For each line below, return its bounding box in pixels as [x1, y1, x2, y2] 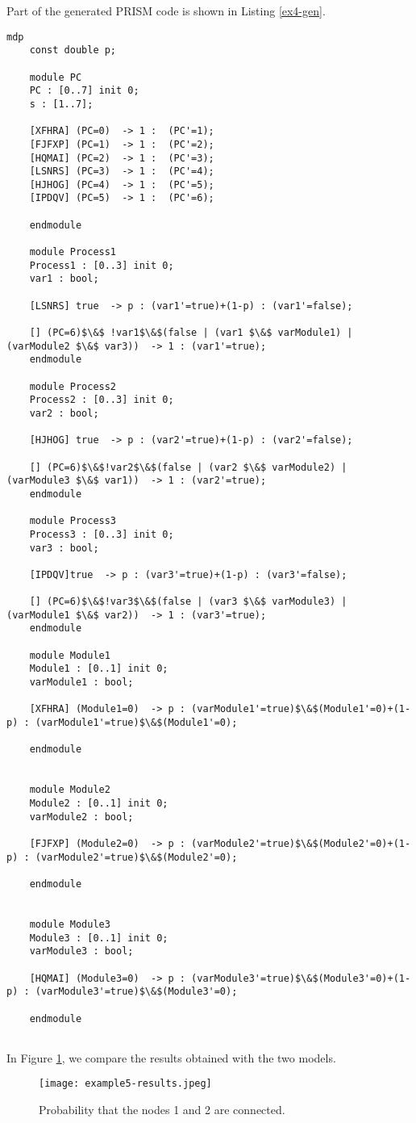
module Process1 [29, 246, 117, 258]
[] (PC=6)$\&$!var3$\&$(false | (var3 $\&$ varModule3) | [29, 596, 347, 608]
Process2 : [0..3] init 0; [29, 394, 174, 406]
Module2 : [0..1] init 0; [29, 798, 168, 809]
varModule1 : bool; [29, 677, 134, 689]
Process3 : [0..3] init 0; [29, 528, 174, 540]
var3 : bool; [29, 542, 99, 554]
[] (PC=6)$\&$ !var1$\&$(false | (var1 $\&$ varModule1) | [29, 327, 353, 339]
